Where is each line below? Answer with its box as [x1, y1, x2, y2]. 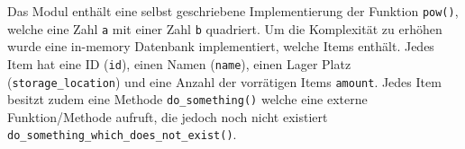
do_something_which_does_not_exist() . [7, 125, 237, 144]
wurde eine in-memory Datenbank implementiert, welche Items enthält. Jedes [7, 37, 434, 56]
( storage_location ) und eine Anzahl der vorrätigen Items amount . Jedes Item [7, 72, 442, 91]
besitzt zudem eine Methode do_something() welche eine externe [7, 90, 368, 109]
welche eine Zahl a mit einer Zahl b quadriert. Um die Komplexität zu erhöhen [7, 19, 442, 38]
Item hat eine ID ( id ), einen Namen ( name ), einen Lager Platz [7, 54, 351, 73]
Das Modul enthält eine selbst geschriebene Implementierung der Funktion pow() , [7, 2, 459, 20]
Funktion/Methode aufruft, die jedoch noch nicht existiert [7, 107, 328, 126]
